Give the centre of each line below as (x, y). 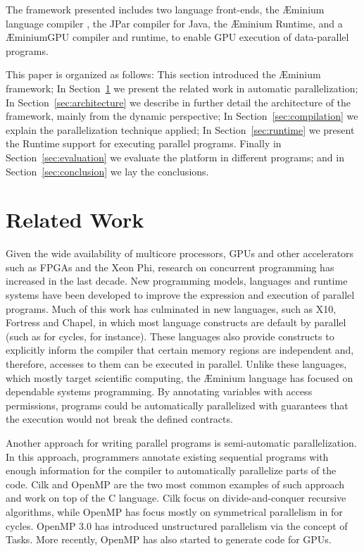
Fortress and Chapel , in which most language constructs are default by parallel (176, 322)
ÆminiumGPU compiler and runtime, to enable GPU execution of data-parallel (177, 37)
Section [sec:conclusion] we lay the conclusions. (107, 171)
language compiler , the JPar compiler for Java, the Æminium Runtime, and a (174, 23)
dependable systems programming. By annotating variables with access (159, 391)
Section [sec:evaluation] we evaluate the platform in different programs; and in (175, 157)
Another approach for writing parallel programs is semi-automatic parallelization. (181, 442)
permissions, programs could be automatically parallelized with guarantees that (177, 405)
